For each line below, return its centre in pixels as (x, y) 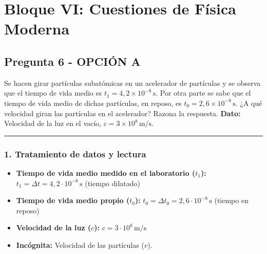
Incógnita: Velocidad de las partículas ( (80, 244)
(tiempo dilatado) (112, 183)
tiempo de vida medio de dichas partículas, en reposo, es (93, 103)
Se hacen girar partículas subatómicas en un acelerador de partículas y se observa (132, 83)
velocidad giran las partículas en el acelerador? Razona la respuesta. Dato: (122, 113)
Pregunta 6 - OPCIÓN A (72, 61)
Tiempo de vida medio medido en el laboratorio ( (106, 173)
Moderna (37, 29)
